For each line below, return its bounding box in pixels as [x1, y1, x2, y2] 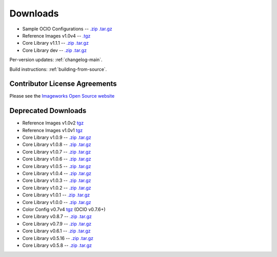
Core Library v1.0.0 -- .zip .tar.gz [22, 199, 92, 205]
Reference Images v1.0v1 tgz [22, 127, 83, 133]
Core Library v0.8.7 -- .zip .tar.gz [22, 213, 92, 219]
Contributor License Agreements [9, 80, 117, 88]
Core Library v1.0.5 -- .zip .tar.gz [22, 163, 91, 169]
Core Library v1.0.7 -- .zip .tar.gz [22, 149, 91, 155]
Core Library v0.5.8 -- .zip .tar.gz [22, 242, 92, 248]
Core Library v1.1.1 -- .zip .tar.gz [22, 40, 89, 46]
